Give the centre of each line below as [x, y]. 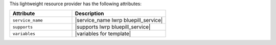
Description [89, 14]
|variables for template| [103, 34]
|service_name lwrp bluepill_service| [119, 20]
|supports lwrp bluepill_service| [113, 27]
